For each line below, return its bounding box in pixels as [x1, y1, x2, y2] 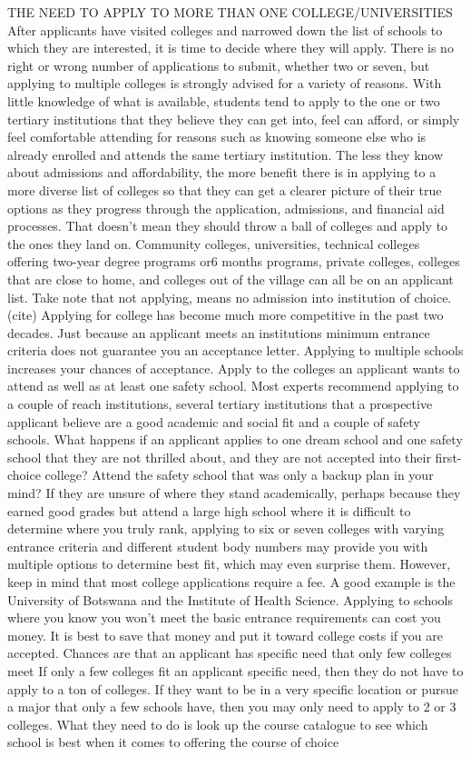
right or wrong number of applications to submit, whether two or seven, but [7, 55, 430, 75]
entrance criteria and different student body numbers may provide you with [7, 536, 428, 555]
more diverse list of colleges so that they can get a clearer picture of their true [7, 180, 442, 199]
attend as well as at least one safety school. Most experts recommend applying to [7, 376, 459, 395]
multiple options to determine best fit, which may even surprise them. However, [7, 554, 451, 573]
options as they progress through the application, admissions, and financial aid [7, 198, 445, 217]
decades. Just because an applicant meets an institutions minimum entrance [7, 323, 430, 342]
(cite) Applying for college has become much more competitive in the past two [7, 305, 444, 324]
